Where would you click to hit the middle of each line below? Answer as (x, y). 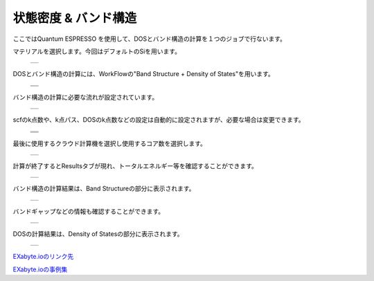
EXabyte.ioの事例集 (40, 269)
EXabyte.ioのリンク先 (43, 257)
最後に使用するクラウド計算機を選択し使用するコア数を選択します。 (110, 143)
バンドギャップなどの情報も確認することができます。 (89, 211)
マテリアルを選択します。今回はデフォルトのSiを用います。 (97, 51)
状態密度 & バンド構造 (75, 18)
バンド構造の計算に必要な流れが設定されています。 (86, 97)
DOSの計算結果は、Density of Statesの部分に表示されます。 (98, 234)
